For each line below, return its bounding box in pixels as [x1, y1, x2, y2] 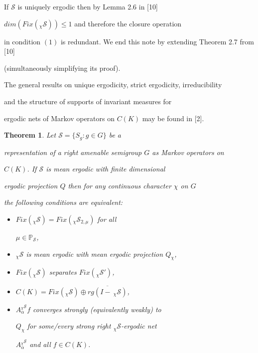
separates [49, 267, 77, 277]
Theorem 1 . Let [4, 130, 56, 140]
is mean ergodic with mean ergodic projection [26, 248, 163, 259]
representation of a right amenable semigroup [4, 147, 142, 157]
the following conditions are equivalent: [4, 197, 123, 207]
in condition [4, 36, 41, 46]
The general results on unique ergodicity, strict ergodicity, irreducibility [4, 79, 222, 90]
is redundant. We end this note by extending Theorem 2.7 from [60, 36, 254, 46]
